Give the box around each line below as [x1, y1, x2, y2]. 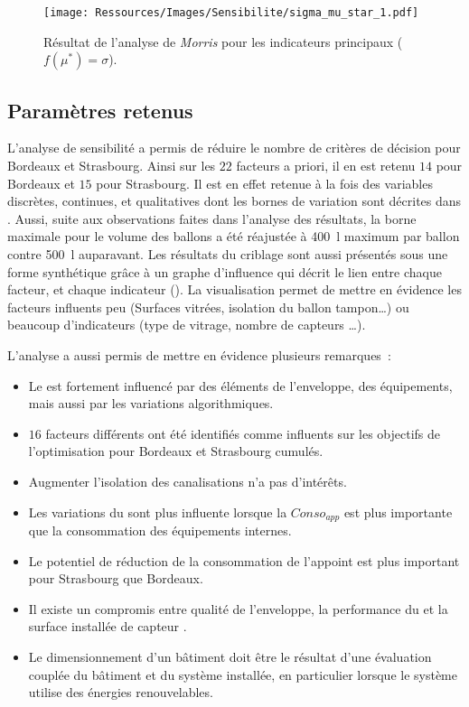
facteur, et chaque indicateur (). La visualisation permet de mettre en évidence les [7, 280, 462, 299]
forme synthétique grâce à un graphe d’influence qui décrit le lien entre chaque [7, 262, 442, 281]
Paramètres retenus [7, 96, 193, 124]
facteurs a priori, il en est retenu [236, 156, 416, 175]
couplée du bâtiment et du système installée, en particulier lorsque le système [28, 665, 457, 684]
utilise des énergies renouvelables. [28, 683, 213, 702]
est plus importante [343, 502, 453, 521]
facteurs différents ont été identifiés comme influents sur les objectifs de [45, 423, 441, 442]
